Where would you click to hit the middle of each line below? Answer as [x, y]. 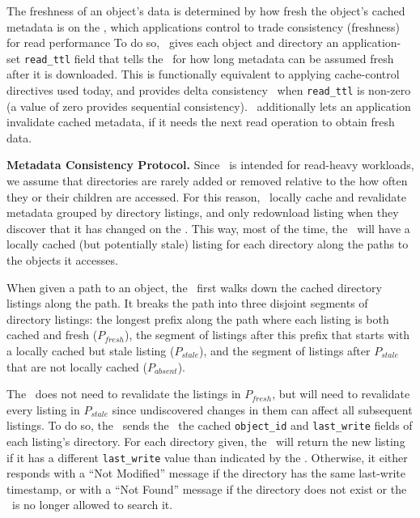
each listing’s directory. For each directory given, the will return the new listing [206, 442]
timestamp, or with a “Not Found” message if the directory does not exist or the [207, 488]
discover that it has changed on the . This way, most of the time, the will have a [208, 228]
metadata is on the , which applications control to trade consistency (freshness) [203, 26]
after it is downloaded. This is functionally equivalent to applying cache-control [203, 74]
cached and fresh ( [52, 335]
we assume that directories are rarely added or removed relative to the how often [207, 181]
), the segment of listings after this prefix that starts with [267, 335]
